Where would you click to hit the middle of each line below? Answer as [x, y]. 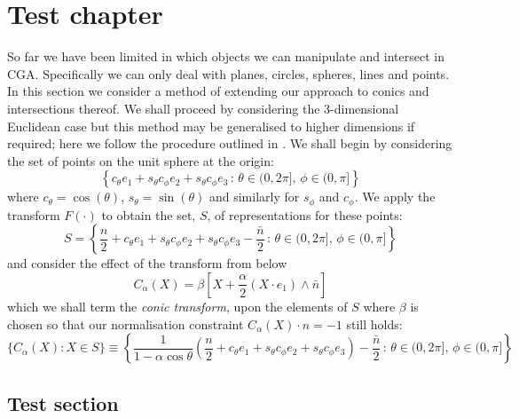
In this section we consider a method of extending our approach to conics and [218, 91]
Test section [63, 402]
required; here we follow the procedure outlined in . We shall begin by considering [230, 143]
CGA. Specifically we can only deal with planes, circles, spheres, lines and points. [228, 73]
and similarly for [254, 197]
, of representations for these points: [305, 214]
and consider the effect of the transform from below [147, 263]
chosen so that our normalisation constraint [126, 323]
